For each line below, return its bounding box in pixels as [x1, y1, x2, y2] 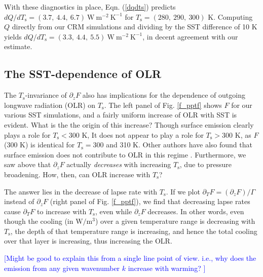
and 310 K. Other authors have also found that [106, 139, 252, 150]
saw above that [4, 159, 51, 170]
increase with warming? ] [128, 262, 206, 273]
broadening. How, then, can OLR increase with [4, 169, 151, 179]
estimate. [4, 41, 32, 52]
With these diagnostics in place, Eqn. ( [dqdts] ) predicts [4, 2, 176, 12]
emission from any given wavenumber [4, 262, 120, 273]
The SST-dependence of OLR [4, 66, 162, 82]
